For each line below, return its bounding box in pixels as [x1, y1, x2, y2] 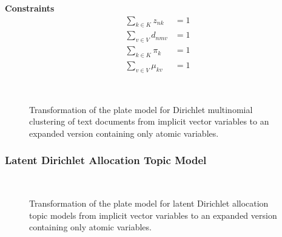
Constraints [5, 2, 55, 14]
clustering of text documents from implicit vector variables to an [29, 115, 269, 128]
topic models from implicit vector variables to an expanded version [29, 208, 277, 221]
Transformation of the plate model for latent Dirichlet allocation [29, 197, 269, 210]
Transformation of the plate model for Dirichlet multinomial [29, 103, 253, 115]
